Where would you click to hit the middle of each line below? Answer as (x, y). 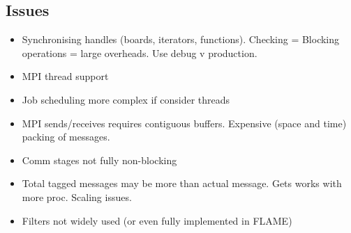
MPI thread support (65, 76)
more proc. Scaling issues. (77, 196)
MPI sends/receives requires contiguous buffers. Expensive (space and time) (184, 123)
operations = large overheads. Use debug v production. (140, 53)
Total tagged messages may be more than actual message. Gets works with (182, 183)
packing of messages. (66, 137)
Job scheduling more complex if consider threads (126, 99)
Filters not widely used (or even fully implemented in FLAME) (157, 220)
